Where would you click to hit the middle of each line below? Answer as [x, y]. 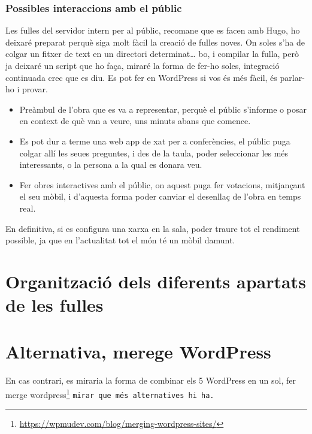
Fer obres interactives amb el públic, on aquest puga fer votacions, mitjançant [162, 184]
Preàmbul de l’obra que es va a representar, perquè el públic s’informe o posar [163, 109]
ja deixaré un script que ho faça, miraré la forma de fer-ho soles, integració [143, 65]
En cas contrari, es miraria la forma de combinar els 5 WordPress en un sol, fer [151, 380]
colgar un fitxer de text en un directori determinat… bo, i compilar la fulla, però [152, 54]
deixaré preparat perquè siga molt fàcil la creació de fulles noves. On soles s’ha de [155, 42]
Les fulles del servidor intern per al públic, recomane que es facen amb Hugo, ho [153, 30]
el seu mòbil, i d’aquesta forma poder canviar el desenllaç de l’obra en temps [160, 196]
